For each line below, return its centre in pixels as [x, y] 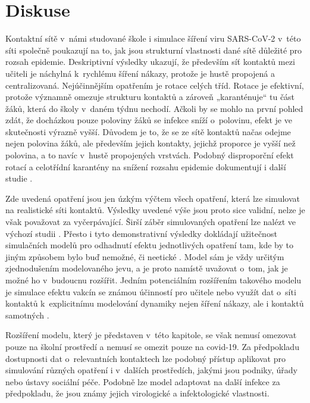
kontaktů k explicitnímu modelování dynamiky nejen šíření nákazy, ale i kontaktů [155, 303]
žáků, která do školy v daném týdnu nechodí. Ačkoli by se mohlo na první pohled [154, 108]
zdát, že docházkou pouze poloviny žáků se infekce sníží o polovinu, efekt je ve [149, 120]
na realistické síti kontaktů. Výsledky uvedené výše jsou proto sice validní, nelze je [155, 210]
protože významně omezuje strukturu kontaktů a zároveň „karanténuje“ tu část [150, 97]
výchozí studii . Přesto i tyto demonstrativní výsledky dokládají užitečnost [141, 233]
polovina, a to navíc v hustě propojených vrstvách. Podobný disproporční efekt [150, 155]
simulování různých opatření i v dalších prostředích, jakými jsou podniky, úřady [151, 370]
